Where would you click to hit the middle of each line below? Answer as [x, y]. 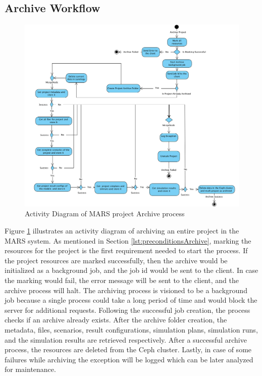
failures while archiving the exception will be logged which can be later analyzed [129, 359]
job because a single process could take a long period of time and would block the [131, 300]
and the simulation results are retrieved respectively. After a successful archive [126, 339]
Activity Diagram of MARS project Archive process [105, 214]
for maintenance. [30, 369]
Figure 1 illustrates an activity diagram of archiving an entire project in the [122, 231]
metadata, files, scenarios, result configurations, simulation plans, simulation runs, [131, 329]
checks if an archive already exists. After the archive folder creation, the [116, 320]
